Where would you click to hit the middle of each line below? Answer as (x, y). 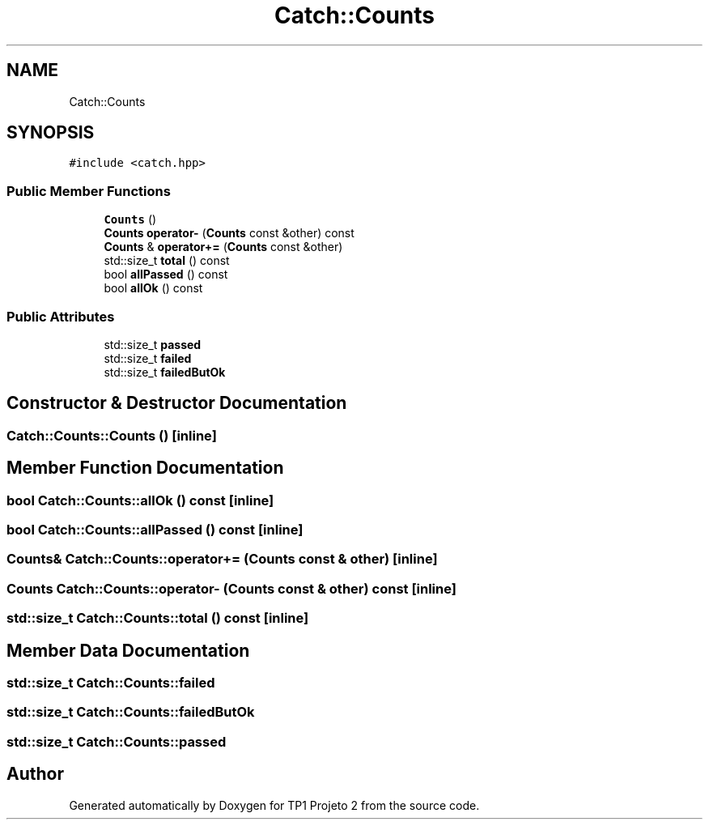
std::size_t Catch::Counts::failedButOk (131, 712)
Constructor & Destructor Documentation (177, 403)
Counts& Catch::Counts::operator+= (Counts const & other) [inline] (222, 559)
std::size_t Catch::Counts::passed (117, 741)
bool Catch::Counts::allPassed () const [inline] (155, 530)
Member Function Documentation (145, 468)
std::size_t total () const (167, 261)
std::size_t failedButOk (165, 372)
